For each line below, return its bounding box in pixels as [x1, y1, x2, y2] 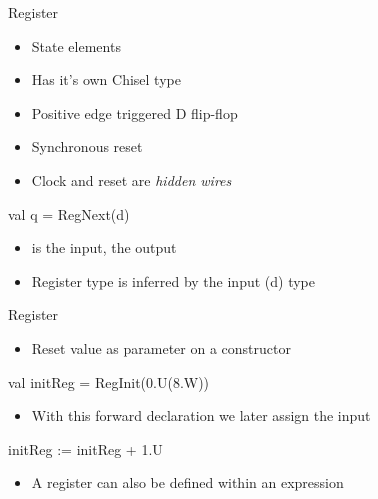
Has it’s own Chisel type [31, 69, 181, 90]
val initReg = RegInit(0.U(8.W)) [8, 371, 210, 392]
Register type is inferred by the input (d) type [31, 270, 316, 291]
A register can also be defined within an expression [31, 472, 344, 493]
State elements [31, 35, 121, 56]
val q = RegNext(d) [8, 203, 130, 224]
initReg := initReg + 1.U [8, 438, 163, 459]
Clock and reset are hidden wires [31, 169, 232, 190]
